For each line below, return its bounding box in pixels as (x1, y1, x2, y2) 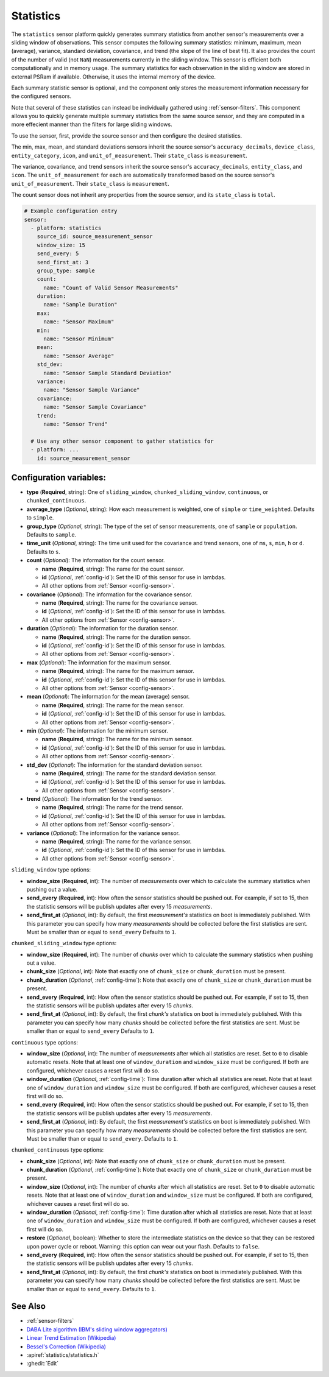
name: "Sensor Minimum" (43, 336, 115, 342)
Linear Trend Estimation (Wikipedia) (26, 1334, 116, 1342)
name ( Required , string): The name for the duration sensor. (41, 633, 191, 641)
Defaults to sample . (26, 530, 77, 538)
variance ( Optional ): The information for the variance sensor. (26, 829, 180, 837)
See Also (11, 1301, 46, 1312)
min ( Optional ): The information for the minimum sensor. (26, 727, 169, 734)
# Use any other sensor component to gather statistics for (30, 437, 214, 445)
